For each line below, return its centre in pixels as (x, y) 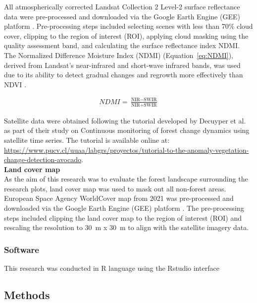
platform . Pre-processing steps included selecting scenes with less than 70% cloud (128, 26)
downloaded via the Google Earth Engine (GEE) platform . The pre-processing (124, 208)
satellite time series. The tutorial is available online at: (87, 140)
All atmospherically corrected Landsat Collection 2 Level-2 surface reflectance (122, 6)
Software (22, 249)
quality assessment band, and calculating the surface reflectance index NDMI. (122, 45)
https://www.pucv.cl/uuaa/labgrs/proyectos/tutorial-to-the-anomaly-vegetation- (127, 150)
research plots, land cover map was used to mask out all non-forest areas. (115, 188)
